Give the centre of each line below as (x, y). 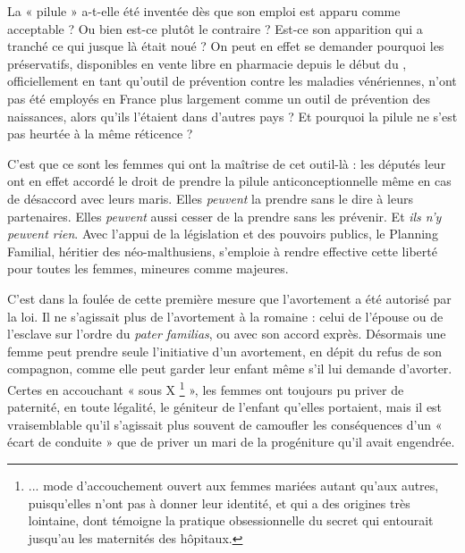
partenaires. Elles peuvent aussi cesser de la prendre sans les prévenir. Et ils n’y (224, 216)
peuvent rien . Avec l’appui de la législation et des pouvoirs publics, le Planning (223, 234)
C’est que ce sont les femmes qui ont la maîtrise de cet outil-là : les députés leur (227, 163)
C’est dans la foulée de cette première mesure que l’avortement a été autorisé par (229, 298)
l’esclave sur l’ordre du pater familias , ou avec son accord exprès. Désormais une (227, 334)
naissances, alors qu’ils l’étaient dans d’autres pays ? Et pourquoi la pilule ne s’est (232, 116)
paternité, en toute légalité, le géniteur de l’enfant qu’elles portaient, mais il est (225, 407)
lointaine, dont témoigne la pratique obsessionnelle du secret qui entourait (231, 520)
